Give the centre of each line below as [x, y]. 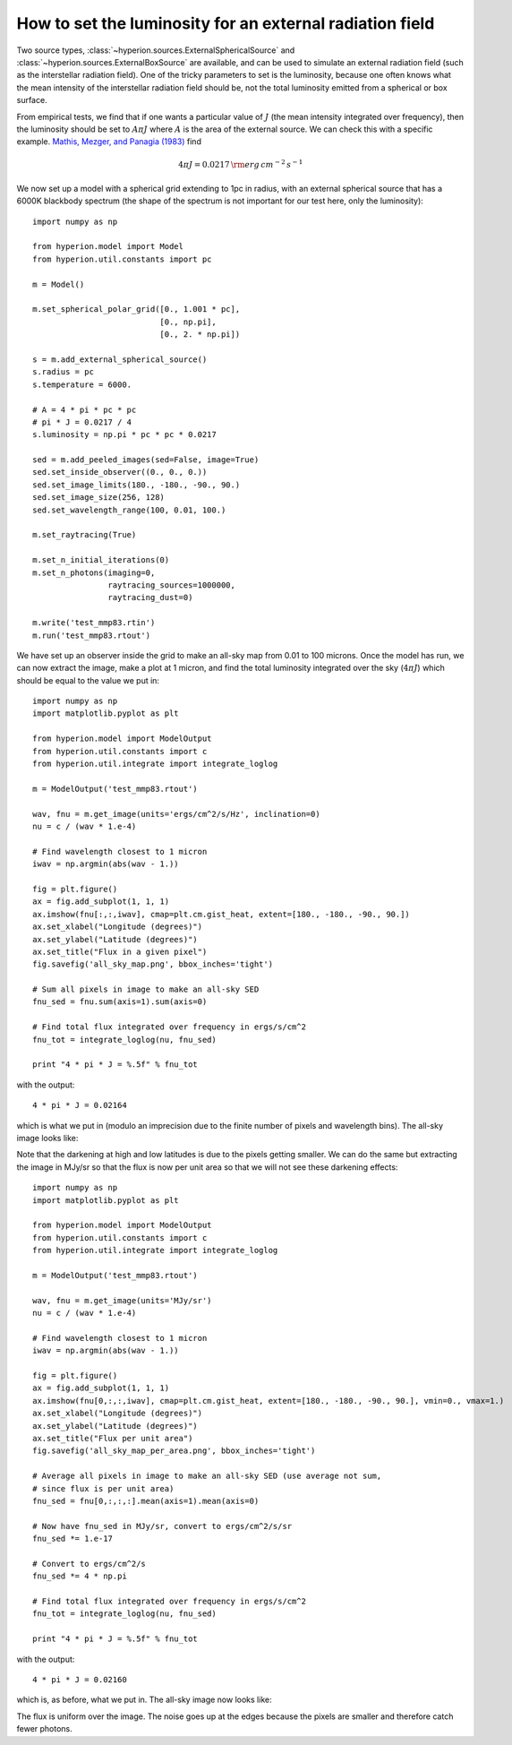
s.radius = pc [63, 372]
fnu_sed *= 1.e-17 [73, 1539]
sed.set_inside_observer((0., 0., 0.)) [120, 472]
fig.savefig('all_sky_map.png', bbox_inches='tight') [153, 964]
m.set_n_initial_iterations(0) [101, 560]
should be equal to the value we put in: [88, 680]
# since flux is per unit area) [103, 1488]
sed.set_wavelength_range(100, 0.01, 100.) [129, 510]
